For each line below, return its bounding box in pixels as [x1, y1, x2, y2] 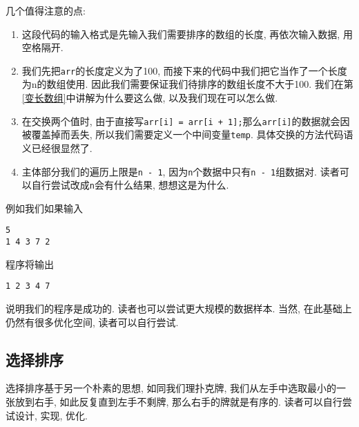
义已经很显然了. [21, 140, 93, 155]
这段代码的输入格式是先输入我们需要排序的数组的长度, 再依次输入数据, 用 [21, 26, 353, 41]
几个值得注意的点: [6, 3, 86, 17]
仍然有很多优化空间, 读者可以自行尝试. [6, 314, 179, 329]
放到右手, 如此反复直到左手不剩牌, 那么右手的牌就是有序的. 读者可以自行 [14, 394, 342, 408]
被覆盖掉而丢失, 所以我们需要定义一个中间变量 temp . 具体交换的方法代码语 [21, 127, 353, 142]
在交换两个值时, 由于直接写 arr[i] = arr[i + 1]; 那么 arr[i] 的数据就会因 [21, 113, 350, 128]
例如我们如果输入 [6, 200, 83, 215]
